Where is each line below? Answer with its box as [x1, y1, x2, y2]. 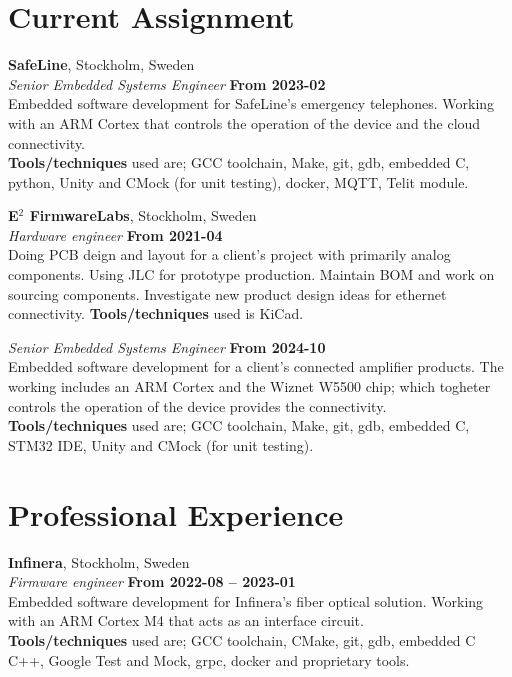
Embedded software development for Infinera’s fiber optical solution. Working [8, 590, 484, 611]
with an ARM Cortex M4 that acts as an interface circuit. [8, 610, 364, 631]
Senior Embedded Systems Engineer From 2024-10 [8, 336, 326, 357]
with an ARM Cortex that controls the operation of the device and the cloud [8, 112, 481, 133]
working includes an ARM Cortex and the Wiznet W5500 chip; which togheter [8, 376, 491, 397]
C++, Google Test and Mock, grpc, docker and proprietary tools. [8, 649, 410, 670]
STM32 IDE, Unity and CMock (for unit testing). [8, 434, 314, 455]
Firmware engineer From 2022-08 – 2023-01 [8, 571, 296, 592]
